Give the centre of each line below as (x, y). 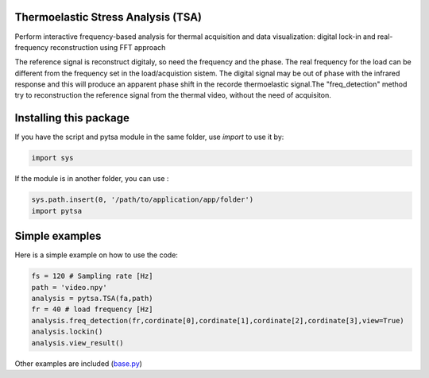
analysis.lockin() (67, 332)
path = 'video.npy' (69, 287)
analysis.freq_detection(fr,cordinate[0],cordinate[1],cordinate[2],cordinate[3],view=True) (218, 320)
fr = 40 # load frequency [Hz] (93, 309)
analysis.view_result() (78, 343)
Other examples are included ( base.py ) (79, 363)
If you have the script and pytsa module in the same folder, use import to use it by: (149, 137)
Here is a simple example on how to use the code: (97, 255)
